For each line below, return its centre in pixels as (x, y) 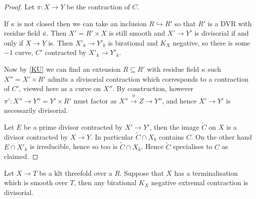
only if (14, 42)
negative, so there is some (212, 42)
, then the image (174, 126)
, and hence (179, 100)
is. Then (61, 42)
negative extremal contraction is (200, 182)
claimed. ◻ (21, 156)
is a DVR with (230, 23)
